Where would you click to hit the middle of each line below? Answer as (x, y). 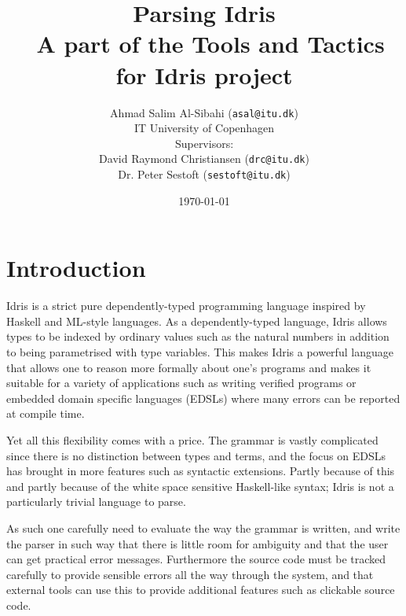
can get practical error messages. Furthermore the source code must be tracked (196, 559)
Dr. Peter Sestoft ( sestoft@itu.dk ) (204, 174)
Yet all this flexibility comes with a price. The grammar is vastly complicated (192, 439)
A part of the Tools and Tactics (210, 44)
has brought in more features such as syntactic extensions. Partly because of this (201, 471)
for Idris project (204, 74)
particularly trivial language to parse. (96, 502)
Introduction (76, 268)
